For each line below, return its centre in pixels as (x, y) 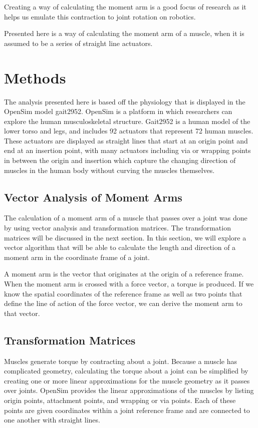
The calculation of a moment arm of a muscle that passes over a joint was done (126, 218)
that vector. (22, 313)
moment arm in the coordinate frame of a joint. (77, 257)
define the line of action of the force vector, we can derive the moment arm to (123, 303)
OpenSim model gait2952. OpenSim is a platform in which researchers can (118, 111)
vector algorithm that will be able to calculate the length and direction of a (120, 247)
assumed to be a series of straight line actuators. (78, 43)
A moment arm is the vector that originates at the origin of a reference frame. (124, 274)
